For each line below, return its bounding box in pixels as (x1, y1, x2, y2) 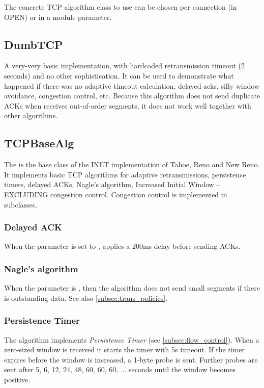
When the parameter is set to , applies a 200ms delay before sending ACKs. (4, 241, 241, 251)
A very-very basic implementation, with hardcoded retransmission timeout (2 (4, 60, 245, 71)
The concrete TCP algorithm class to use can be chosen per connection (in (4, 2, 237, 12)
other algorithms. (4, 110, 58, 121)
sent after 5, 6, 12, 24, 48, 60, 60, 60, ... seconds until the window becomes (4, 364, 236, 375)
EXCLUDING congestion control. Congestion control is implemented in (4, 189, 227, 199)
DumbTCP (4, 36, 63, 52)
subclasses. (4, 199, 38, 210)
